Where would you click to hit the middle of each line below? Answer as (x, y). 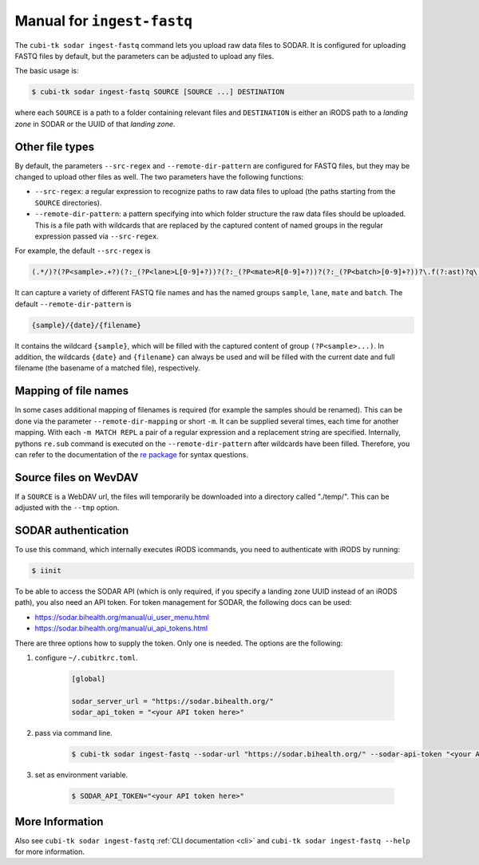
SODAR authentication (72, 531)
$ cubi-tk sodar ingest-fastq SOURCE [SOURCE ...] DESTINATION (158, 92)
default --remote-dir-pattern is (73, 304)
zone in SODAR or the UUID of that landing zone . (95, 124)
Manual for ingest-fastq (104, 21)
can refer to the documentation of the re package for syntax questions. (132, 454)
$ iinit (46, 571)
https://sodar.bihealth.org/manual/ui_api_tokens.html (121, 628)
